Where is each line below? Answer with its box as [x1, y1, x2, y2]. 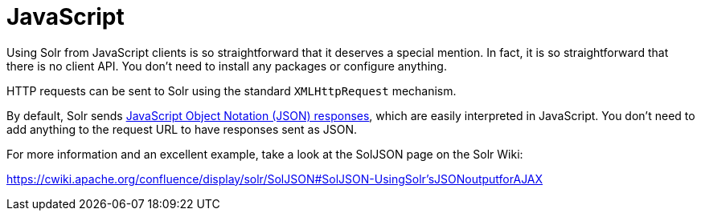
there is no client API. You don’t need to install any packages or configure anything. [6, 58, 447, 73]
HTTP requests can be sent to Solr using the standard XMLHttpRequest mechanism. [6, 83, 457, 98]
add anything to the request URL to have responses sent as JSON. [6, 122, 358, 136]
